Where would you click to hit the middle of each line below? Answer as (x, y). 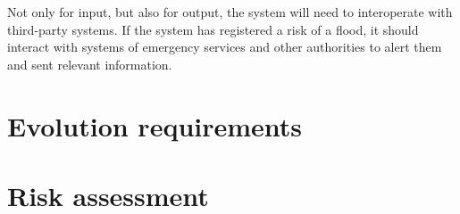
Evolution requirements (155, 125)
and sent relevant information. (90, 64)
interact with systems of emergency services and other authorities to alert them (225, 47)
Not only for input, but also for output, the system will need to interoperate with (230, 12)
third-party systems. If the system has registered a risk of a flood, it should (213, 29)
